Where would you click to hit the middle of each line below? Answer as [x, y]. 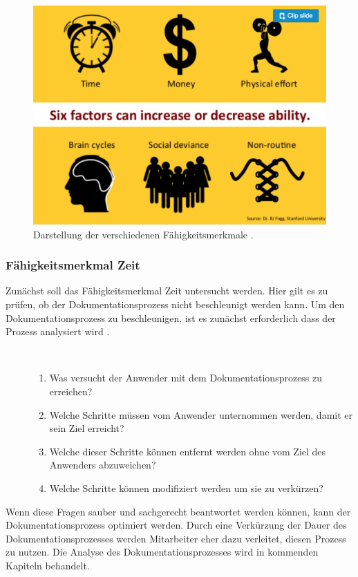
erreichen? [71, 391]
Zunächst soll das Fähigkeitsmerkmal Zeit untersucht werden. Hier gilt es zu [167, 291]
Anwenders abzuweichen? [103, 465]
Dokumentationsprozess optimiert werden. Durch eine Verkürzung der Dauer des [176, 525]
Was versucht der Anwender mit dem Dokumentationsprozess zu [186, 378]
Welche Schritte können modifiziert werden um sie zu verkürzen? [186, 488]
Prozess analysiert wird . [58, 331]
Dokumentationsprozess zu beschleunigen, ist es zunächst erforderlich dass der [171, 318]
